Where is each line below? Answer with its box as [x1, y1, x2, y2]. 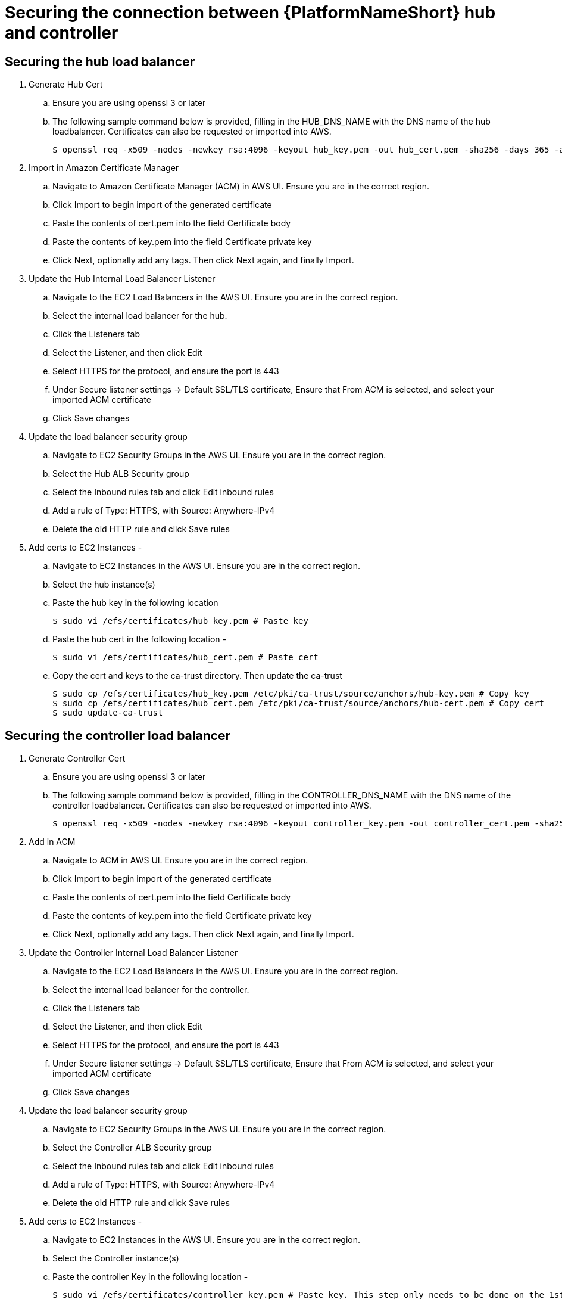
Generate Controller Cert [29, 753, 126, 764]
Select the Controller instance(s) [52, 1253, 179, 1264]
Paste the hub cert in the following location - [52, 634, 227, 645]
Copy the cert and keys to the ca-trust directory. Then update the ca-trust [52, 670, 342, 681]
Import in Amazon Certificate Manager [29, 163, 179, 173]
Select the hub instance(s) [52, 579, 155, 590]
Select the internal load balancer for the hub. [52, 310, 227, 321]
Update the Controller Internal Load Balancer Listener [29, 947, 238, 958]
